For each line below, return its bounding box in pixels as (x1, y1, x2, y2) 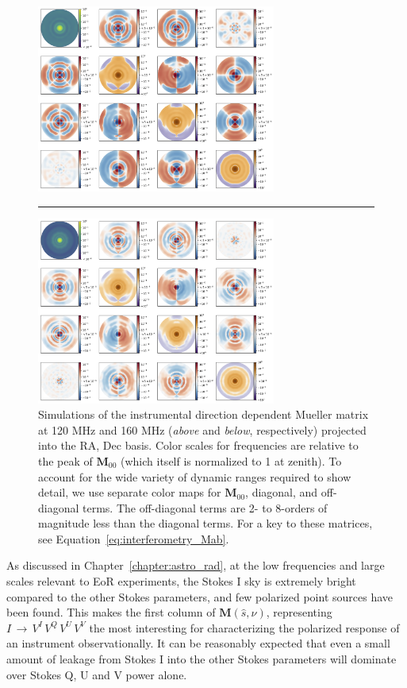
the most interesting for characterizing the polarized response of (89, 619, 400, 636)
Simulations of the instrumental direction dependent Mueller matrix (38, 406, 369, 423)
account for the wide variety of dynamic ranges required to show (38, 468, 351, 485)
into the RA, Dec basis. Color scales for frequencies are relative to (38, 437, 359, 454)
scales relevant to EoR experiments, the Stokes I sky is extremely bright (6, 573, 356, 589)
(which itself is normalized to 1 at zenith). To (121, 452, 342, 469)
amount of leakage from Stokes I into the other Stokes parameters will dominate (6, 651, 397, 667)
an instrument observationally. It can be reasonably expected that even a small (6, 635, 390, 651)
